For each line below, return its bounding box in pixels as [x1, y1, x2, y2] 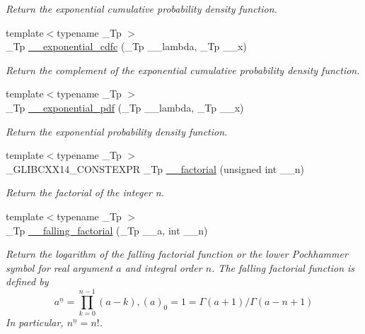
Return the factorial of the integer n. [6, 185, 165, 200]
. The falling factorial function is [212, 260, 355, 275]
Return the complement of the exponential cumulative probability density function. [6, 62, 360, 77]
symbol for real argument [6, 260, 113, 275]
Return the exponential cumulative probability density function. [6, 1, 277, 16]
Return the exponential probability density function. [6, 124, 228, 138]
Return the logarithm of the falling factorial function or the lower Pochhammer [6, 246, 348, 261]
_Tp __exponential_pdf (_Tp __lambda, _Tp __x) [6, 100, 244, 114]
